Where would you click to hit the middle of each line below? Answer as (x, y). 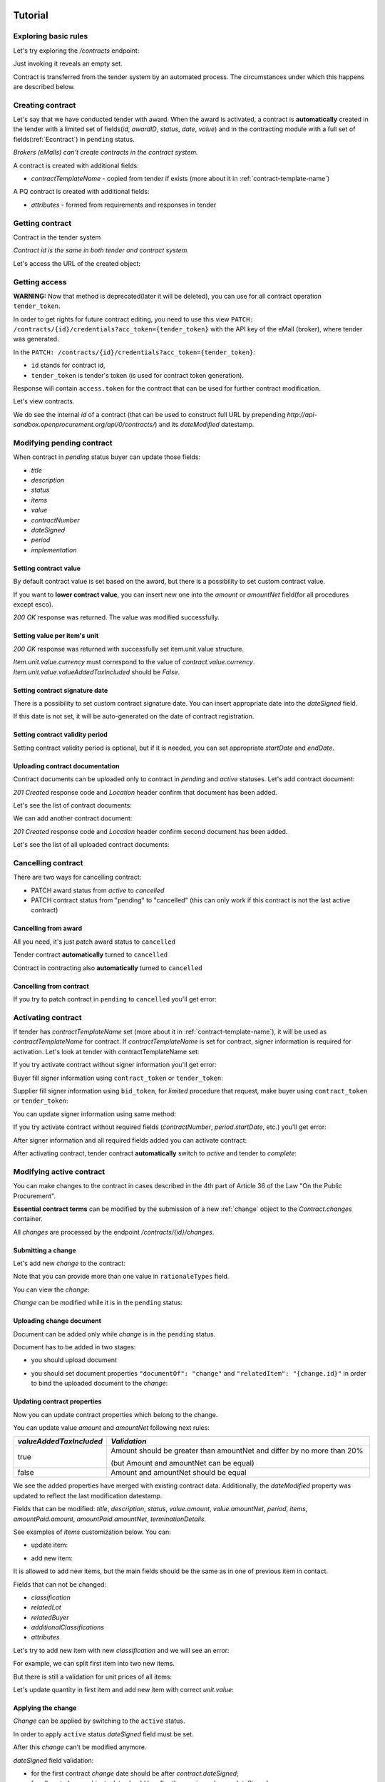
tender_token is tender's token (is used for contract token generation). (137, 375)
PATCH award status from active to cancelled (98, 890)
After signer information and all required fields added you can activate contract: (130, 1140)
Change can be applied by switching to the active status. (99, 1721)
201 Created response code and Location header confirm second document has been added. (150, 831)
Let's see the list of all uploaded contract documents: (92, 845)
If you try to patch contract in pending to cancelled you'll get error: (115, 999)
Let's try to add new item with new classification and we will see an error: (121, 1650)
